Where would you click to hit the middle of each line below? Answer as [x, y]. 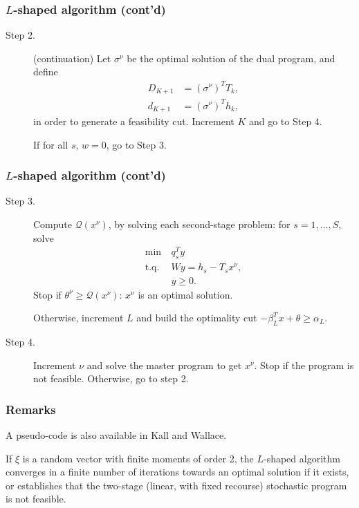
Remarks [31, 409]
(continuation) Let [72, 58]
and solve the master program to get [164, 365]
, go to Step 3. [136, 144]
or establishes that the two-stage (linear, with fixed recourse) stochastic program [176, 485]
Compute [53, 224]
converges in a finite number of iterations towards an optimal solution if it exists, [177, 472]
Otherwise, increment [79, 318]
